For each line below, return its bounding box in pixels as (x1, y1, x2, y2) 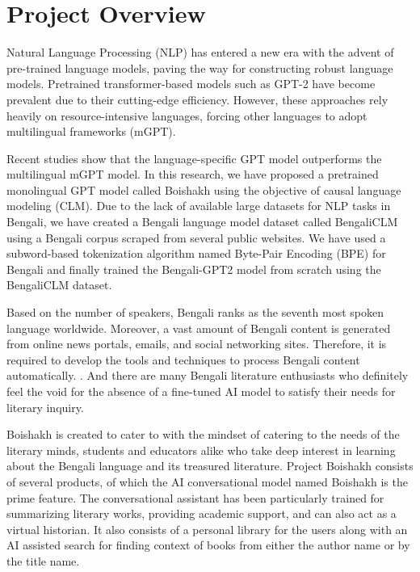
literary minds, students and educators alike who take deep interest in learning (6, 441, 396, 458)
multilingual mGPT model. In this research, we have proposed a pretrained (6, 166, 379, 183)
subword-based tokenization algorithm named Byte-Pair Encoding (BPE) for (6, 245, 386, 262)
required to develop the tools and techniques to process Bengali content (6, 351, 360, 368)
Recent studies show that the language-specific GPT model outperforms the (6, 149, 382, 166)
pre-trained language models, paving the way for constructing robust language (6, 59, 393, 76)
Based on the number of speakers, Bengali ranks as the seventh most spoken (6, 304, 384, 321)
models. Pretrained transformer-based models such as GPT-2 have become (6, 75, 376, 92)
